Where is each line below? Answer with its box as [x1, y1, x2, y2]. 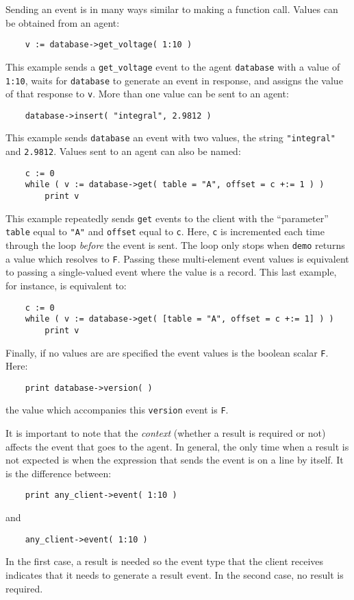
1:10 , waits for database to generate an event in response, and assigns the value [5, 73, 343, 87]
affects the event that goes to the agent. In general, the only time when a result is [5, 439, 349, 453]
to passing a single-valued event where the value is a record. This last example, [5, 265, 337, 279]
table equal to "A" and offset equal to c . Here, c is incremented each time [5, 224, 325, 239]
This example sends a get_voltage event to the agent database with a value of [5, 59, 340, 73]
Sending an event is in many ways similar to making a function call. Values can [5, 2, 338, 16]
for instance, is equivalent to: [5, 278, 127, 292]
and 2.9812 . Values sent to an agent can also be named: [5, 144, 241, 158]
